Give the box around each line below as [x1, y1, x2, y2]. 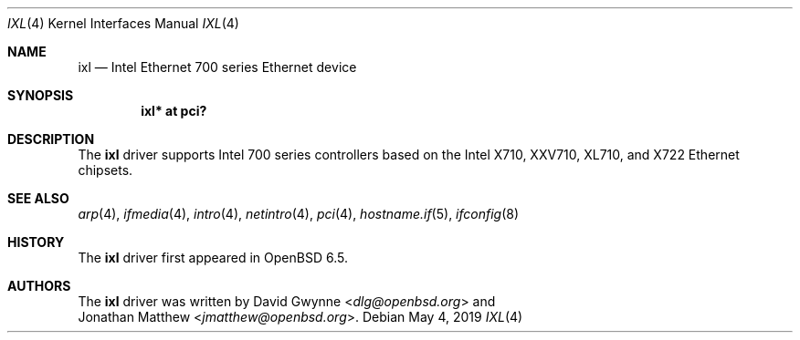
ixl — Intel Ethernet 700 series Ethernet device [78, 59, 357, 75]
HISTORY [7, 234, 65, 250]
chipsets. [78, 162, 133, 178]
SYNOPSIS [7, 88, 74, 103]
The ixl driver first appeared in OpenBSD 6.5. [78, 250, 348, 265]
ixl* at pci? [141, 103, 207, 118]
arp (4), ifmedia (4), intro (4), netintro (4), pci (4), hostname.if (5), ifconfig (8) [78, 206, 520, 222]
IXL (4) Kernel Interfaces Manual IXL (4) [7, 15, 239, 31]
